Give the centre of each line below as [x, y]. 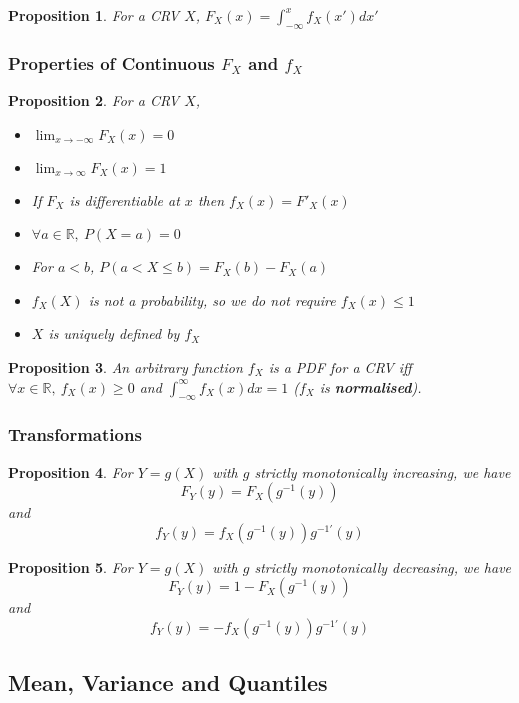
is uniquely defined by [114, 333]
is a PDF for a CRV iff [340, 366]
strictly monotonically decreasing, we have [383, 566]
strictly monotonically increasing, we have [382, 471]
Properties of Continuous [111, 62]
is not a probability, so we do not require [212, 299]
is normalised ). [370, 386]
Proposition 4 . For [70, 471]
